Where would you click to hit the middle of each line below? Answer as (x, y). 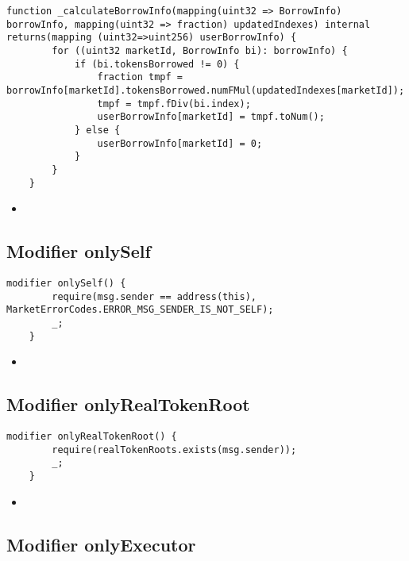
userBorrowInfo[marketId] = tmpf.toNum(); (211, 117)
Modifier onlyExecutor (101, 544)
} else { (97, 130)
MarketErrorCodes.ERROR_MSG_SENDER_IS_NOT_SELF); (140, 310)
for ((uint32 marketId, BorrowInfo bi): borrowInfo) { (200, 50)
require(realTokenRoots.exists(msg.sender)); (174, 450)
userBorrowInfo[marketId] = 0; (180, 143)
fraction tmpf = (140, 77)
